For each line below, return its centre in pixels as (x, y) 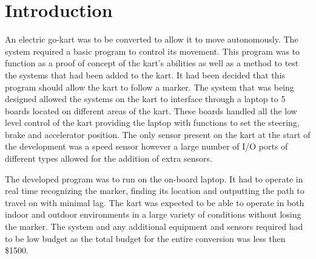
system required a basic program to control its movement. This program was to (153, 51)
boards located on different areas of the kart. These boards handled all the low (151, 110)
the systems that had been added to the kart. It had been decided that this (145, 74)
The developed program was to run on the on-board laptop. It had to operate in (154, 178)
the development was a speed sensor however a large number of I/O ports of (146, 146)
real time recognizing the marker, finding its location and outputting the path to (155, 191)
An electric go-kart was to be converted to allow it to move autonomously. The (152, 39)
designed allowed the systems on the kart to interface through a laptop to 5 (145, 99)
